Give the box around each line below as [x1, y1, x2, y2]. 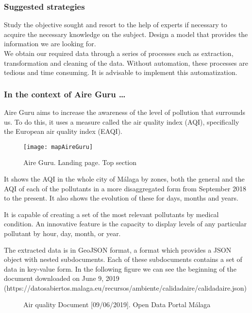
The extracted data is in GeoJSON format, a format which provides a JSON [4, 244, 232, 255]
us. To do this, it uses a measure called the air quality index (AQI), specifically [4, 116, 239, 127]
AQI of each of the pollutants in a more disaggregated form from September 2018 [4, 183, 246, 193]
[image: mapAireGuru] [23, 143, 93, 150]
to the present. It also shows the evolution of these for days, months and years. [4, 193, 238, 203]
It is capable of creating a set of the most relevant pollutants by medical [4, 209, 219, 219]
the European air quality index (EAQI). [4, 126, 122, 136]
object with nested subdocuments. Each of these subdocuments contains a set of [4, 254, 242, 264]
